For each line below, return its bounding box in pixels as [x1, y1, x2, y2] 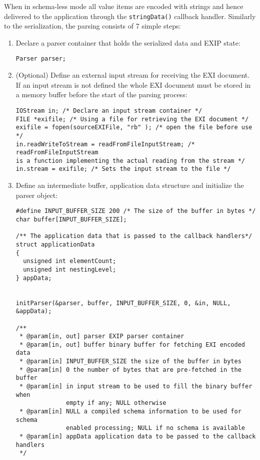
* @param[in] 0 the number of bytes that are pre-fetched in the [19, 366, 241, 373]
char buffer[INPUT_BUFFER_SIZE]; [15, 215, 127, 223]
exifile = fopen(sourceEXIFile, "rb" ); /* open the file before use [15, 124, 252, 131]
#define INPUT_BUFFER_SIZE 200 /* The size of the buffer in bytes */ [15, 207, 256, 215]
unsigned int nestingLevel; [23, 266, 116, 273]
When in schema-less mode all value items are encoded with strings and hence [4, 1, 243, 11]
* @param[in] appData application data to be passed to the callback [19, 433, 256, 440]
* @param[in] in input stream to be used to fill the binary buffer [19, 383, 252, 390]
